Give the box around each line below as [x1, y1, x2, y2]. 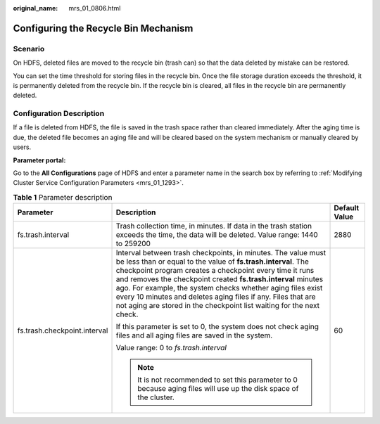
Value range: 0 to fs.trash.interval [115, 343, 227, 353]
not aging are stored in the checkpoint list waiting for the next [115, 301, 320, 311]
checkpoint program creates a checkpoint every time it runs [115, 266, 315, 276]
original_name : [13, 4, 58, 12]
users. [13, 143, 32, 151]
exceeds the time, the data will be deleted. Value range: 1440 [115, 230, 318, 240]
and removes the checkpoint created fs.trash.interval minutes [115, 274, 324, 284]
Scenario [13, 44, 45, 53]
